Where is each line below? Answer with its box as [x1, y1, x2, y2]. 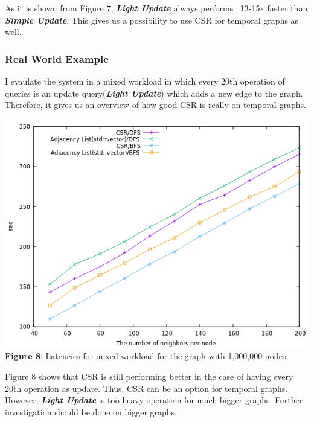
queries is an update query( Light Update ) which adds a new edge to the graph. [5, 86, 303, 99]
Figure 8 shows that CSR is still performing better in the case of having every [5, 369, 293, 382]
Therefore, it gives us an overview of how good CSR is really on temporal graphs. [5, 98, 306, 111]
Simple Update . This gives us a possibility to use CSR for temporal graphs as [5, 13, 299, 26]
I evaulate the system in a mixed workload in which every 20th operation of [5, 75, 285, 87]
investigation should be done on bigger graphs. [5, 405, 178, 418]
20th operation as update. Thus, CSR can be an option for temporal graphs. [5, 382, 288, 394]
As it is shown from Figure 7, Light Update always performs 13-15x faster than [5, 2, 308, 14]
